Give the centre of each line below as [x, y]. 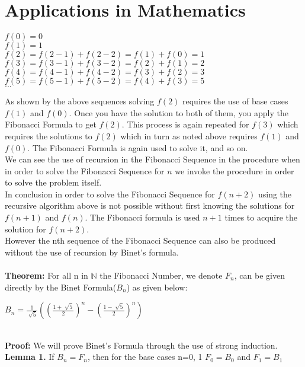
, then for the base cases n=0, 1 [145, 357]
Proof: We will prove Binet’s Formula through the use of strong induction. [141, 345]
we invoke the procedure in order [235, 170]
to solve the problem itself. [53, 182]
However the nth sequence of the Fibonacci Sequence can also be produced [140, 240]
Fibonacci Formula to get [51, 124]
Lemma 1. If [30, 357]
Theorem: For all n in [46, 275]
